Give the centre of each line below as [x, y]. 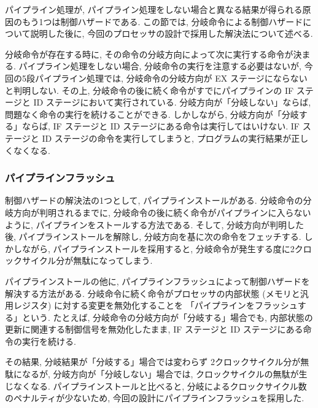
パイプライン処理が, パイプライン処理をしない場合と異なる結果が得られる [154, 9]
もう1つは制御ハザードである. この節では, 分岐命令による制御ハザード [162, 21]
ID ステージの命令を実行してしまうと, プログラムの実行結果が [167, 138]
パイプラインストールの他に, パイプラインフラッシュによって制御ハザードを [157, 281]
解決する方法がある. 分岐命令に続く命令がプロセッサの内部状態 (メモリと [153, 293]
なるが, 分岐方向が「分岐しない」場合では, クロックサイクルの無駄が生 [165, 374]
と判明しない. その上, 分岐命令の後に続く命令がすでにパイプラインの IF [149, 90]
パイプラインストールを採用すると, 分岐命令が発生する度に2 [174, 248]
